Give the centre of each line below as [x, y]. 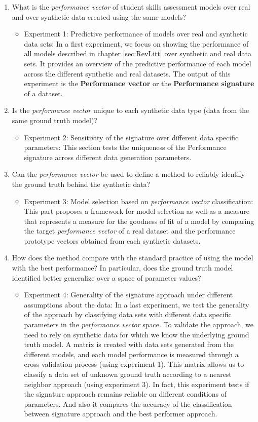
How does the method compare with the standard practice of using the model [133, 258]
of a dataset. [43, 93]
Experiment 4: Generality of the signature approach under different [128, 295]
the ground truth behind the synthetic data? [81, 184]
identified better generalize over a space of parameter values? [106, 277]
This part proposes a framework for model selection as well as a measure [137, 211]
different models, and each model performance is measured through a [131, 354]
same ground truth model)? [54, 120]
